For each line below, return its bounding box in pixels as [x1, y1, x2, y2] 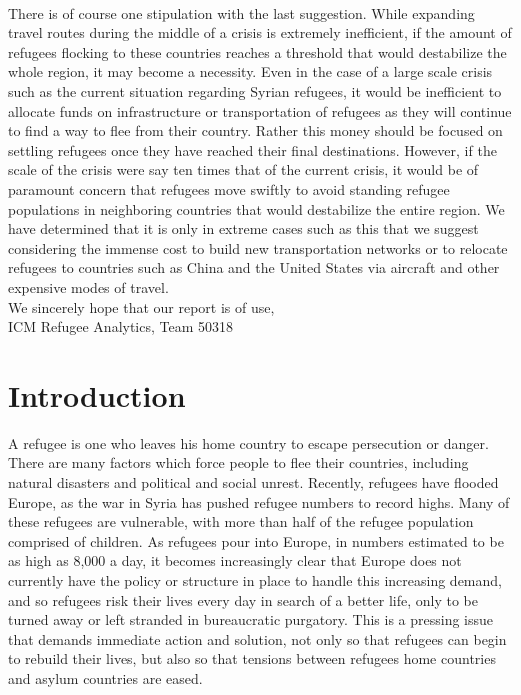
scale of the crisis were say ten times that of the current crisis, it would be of [8, 159, 479, 180]
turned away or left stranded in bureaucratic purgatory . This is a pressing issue [8, 609, 494, 630]
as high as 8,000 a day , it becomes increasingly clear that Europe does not [8, 550, 462, 571]
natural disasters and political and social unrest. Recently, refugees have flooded [8, 472, 499, 492]
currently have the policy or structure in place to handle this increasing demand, [8, 569, 502, 590]
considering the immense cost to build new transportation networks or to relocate [8, 237, 508, 258]
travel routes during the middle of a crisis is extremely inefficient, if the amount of [8, 22, 512, 43]
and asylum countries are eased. [8, 667, 203, 688]
